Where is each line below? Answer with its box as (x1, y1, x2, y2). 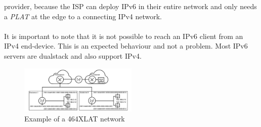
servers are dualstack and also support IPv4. (4, 50, 142, 61)
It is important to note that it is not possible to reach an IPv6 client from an (4, 30, 243, 41)
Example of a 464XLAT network (24, 113, 125, 123)
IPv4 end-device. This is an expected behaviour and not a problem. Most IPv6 (4, 40, 248, 51)
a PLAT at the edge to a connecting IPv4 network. (4, 11, 162, 21)
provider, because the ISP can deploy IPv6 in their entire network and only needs (4, 1, 257, 11)
